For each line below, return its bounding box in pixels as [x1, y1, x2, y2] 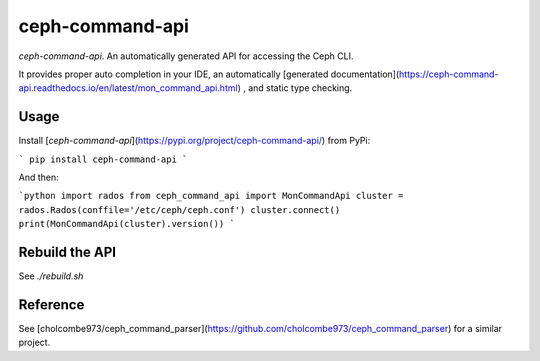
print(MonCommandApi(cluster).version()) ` [18, 218, 235, 230]
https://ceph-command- [398, 68, 499, 80]
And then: [18, 171, 59, 184]
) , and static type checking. [237, 82, 353, 94]
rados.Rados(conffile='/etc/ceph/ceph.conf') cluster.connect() [18, 204, 341, 215]
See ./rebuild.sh [18, 270, 84, 282]
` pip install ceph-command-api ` [18, 153, 188, 165]
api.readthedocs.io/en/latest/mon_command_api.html [18, 82, 239, 94]
